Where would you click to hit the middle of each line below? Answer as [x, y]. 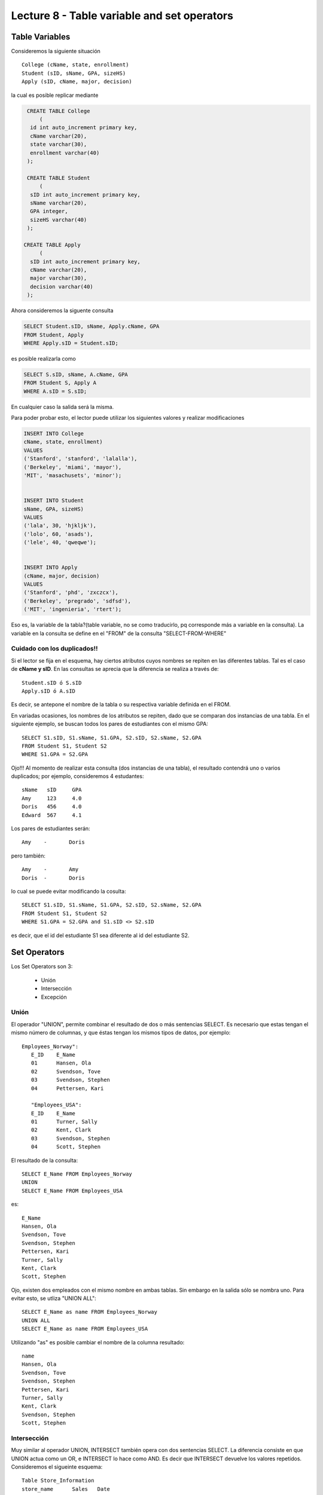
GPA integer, [49, 211]
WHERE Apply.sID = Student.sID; [71, 343]
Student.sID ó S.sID [52, 683]
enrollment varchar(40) [65, 153]
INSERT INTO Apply [51, 568]
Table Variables [41, 37]
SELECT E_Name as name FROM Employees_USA [85, 1329]
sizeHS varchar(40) [59, 219]
